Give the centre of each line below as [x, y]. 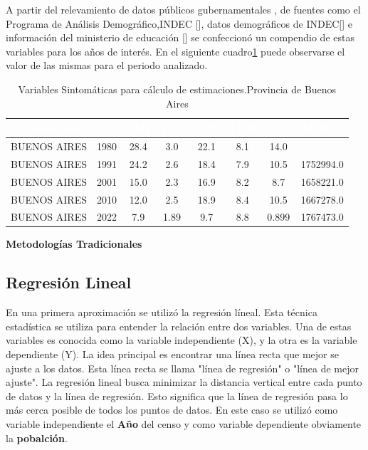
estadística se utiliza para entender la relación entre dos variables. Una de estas [179, 326]
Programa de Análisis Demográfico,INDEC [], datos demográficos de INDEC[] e [179, 23]
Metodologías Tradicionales [74, 244]
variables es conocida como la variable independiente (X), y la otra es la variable [182, 340]
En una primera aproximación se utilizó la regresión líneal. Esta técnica [162, 312]
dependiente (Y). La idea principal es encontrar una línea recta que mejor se [172, 354]
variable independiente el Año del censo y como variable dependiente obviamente [184, 424]
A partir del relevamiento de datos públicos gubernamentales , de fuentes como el [183, 9]
